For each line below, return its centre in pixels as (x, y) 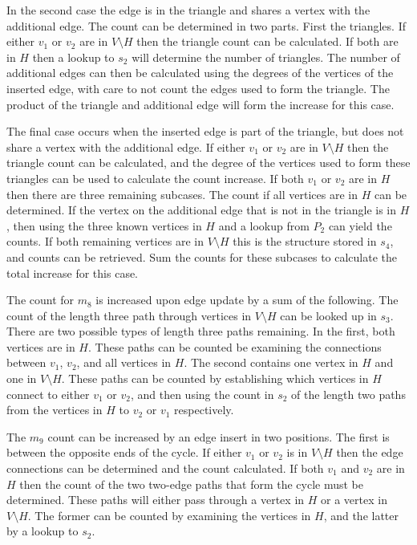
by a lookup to (43, 531)
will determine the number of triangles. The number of (266, 57)
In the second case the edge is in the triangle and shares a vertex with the (188, 10)
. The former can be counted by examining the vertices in (169, 515)
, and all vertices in (124, 362)
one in (22, 378)
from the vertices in (55, 410)
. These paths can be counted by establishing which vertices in (215, 378)
